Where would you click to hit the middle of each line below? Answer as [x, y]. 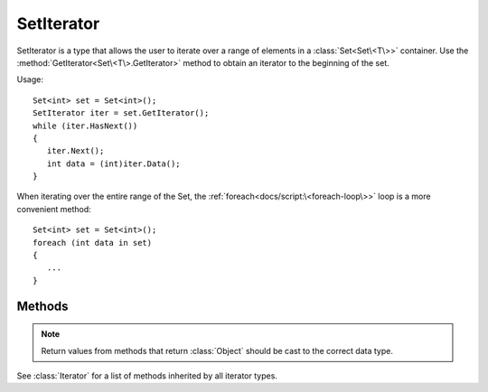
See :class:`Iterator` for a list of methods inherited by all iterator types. [147, 376]
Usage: [30, 79]
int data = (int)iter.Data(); [113, 163]
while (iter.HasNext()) [85, 126]
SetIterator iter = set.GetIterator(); [121, 113]
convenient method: [54, 209]
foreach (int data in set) [93, 243]
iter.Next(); [75, 151]
